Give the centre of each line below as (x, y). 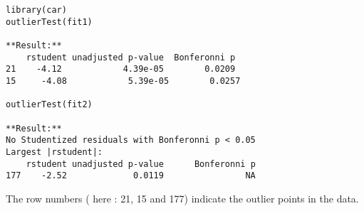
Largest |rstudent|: (54, 152)
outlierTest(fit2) (49, 105)
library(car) (36, 10)
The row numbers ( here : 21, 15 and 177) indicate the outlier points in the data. (182, 198)
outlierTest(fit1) (49, 22)
